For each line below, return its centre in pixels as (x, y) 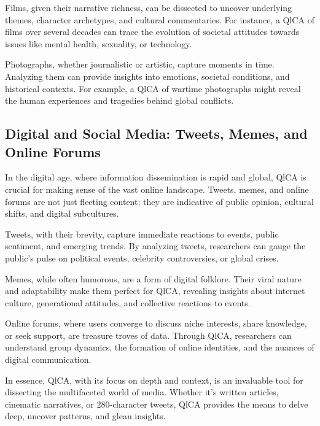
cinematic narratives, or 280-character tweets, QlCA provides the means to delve (157, 404)
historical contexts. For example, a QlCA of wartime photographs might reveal (153, 88)
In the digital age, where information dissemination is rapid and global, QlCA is (156, 177)
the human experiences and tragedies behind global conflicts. (119, 100)
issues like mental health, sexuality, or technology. (99, 43)
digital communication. (48, 359)
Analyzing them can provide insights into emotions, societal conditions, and (147, 76)
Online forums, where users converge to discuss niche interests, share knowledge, (156, 323)
